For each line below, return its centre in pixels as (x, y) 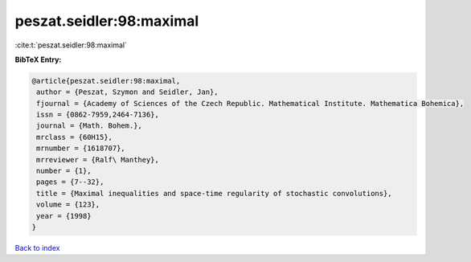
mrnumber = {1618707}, (81, 148)
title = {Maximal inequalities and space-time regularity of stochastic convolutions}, (215, 193)
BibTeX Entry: (38, 59)
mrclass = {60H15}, (74, 137)
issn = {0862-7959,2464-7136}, (98, 115)
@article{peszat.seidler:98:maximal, (106, 81)
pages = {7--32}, (70, 182)
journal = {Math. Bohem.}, (89, 126)
